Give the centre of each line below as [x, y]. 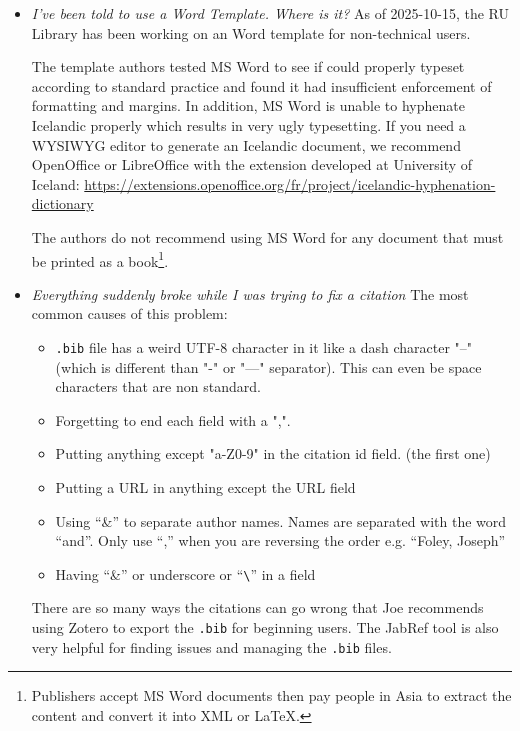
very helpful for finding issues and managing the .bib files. [211, 646]
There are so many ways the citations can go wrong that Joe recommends [257, 607]
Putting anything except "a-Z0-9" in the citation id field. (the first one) [273, 453]
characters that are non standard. [158, 386]
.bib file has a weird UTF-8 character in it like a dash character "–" [264, 346]
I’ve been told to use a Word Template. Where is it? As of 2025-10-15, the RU [270, 13]
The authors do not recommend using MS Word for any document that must [267, 236]
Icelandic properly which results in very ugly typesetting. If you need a [248, 124]
